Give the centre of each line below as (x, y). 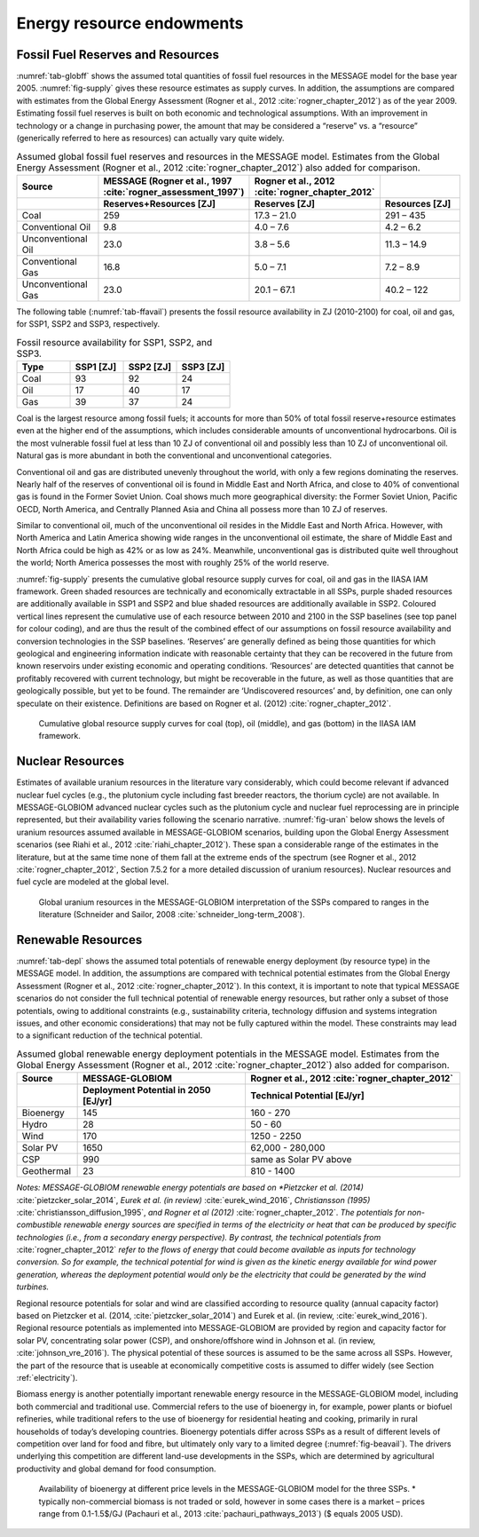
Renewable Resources (79, 940)
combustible (39, 1224)
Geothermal (46, 1171)
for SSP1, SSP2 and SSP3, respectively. (88, 324)
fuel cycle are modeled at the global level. (93, 882)
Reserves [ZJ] (284, 203)
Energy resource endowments (130, 23)
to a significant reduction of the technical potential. (110, 1035)
